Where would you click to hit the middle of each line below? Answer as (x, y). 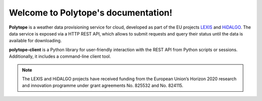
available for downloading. (35, 41)
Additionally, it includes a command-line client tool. (60, 56)
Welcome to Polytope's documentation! (90, 13)
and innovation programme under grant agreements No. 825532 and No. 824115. (103, 85)
